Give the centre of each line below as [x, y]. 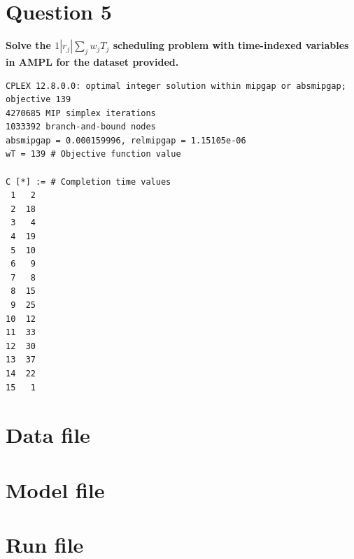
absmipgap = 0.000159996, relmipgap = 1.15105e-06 [126, 140]
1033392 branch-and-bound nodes [81, 127]
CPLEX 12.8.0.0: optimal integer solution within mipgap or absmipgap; [176, 86]
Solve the [28, 45]
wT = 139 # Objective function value [93, 154]
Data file [48, 435]
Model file [55, 489]
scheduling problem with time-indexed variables [231, 45]
